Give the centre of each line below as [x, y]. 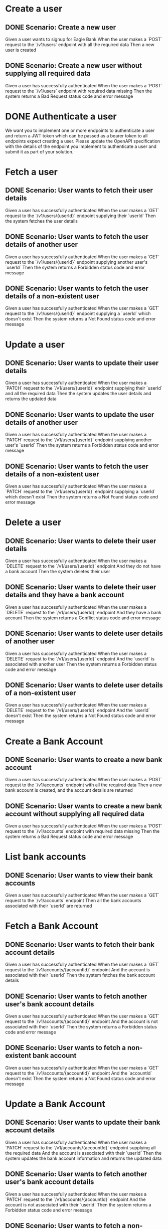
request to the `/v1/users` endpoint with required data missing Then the [79, 91]
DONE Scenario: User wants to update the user [80, 414]
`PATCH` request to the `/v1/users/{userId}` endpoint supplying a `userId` [80, 491]
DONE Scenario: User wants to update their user [82, 363]
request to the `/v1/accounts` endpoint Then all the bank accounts [73, 901]
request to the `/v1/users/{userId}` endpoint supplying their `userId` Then [81, 216]
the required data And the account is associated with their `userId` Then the [83, 1153]
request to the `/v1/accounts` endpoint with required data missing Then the [82, 831]
